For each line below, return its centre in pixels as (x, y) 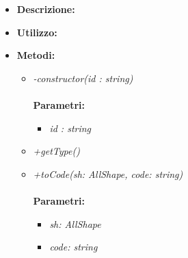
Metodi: (36, 55)
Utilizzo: (37, 32)
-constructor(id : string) (83, 78)
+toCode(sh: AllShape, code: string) (108, 173)
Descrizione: (46, 9)
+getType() (56, 151)
